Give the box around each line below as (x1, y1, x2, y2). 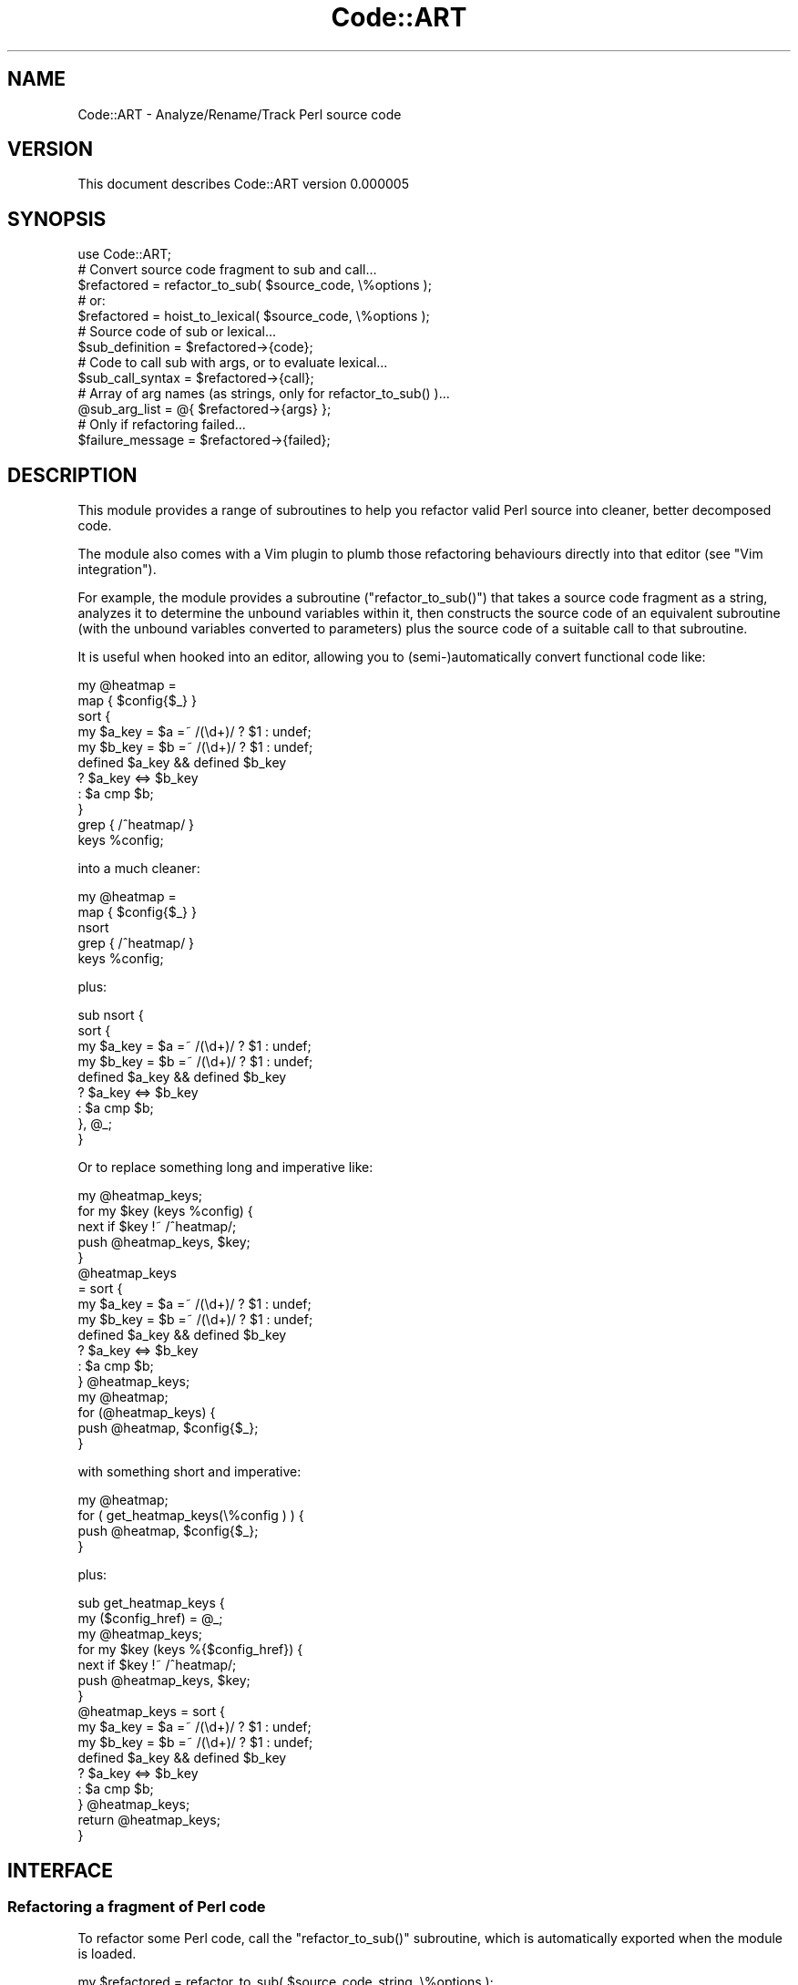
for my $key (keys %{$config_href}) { (77, 1641, 303, 1658)
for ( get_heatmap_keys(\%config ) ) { (77, 1507, 304, 1524)
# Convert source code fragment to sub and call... (77, 262, 377, 278)
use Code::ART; (77, 246, 172, 262)
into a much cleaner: (77, 860, 200, 877)
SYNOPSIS (7, 207, 107, 231)
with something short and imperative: (77, 1464, 302, 1480)
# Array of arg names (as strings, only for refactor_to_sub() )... (77, 386, 450, 402)
